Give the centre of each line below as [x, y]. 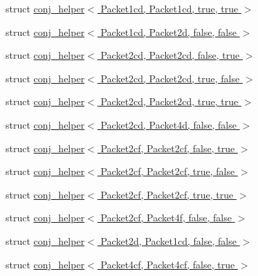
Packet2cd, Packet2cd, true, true [169, 101]
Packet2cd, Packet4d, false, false [168, 124]
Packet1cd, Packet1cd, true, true [169, 8]
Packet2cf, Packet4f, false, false [166, 218]
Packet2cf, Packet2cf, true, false [168, 171]
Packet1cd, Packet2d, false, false [168, 31]
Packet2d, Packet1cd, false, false [168, 240]
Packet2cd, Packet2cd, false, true [170, 55]
